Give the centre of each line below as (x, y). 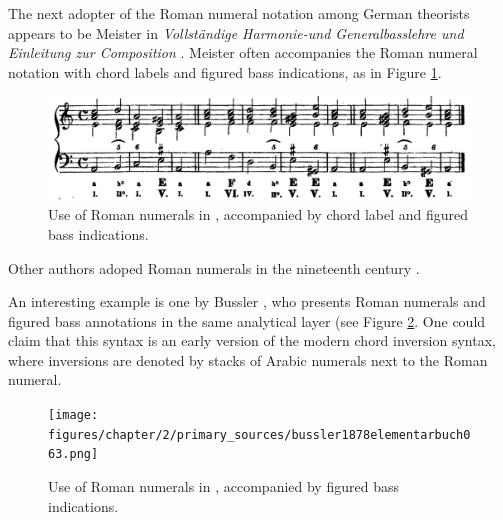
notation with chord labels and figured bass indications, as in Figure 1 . (225, 71)
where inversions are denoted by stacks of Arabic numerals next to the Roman (248, 359)
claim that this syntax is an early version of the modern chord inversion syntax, (252, 340)
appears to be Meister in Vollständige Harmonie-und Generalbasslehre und (236, 32)
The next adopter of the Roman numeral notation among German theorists (239, 13)
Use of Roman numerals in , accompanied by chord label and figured (258, 214)
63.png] (73, 454)
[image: (73, 415)
